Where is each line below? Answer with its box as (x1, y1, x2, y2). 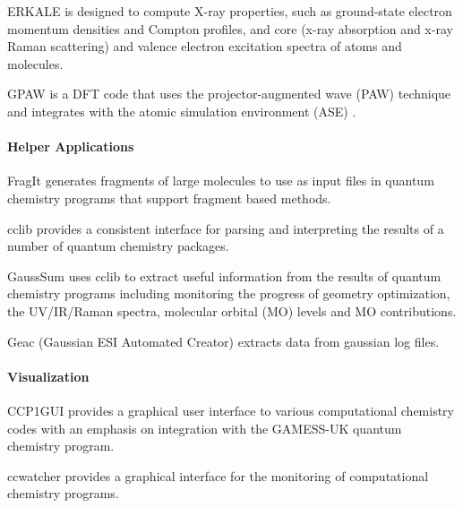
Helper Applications (7, 137, 134, 156)
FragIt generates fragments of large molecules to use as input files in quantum (7, 171, 434, 190)
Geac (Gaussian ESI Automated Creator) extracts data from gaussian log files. (7, 331, 440, 350)
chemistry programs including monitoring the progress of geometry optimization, (7, 284, 450, 303)
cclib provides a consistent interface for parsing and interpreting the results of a (7, 219, 444, 237)
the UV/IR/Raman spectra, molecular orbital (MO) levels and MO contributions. (7, 301, 457, 320)
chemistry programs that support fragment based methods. (7, 188, 331, 207)
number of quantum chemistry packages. (7, 237, 229, 255)
